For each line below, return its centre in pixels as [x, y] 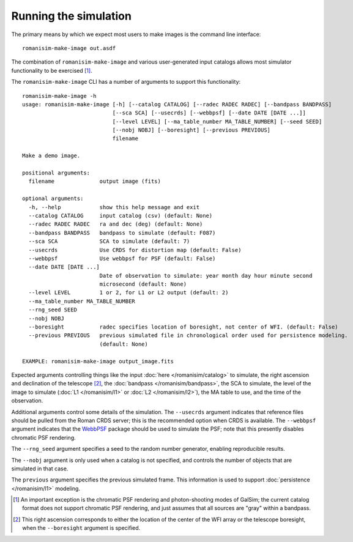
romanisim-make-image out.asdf [69, 48]
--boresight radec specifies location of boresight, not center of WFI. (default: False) [184, 327]
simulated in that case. [40, 469]
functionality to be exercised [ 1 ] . [52, 70]
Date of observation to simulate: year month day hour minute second [206, 276]
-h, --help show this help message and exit [114, 207]
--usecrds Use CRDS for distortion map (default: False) [135, 250]
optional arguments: [53, 199]
